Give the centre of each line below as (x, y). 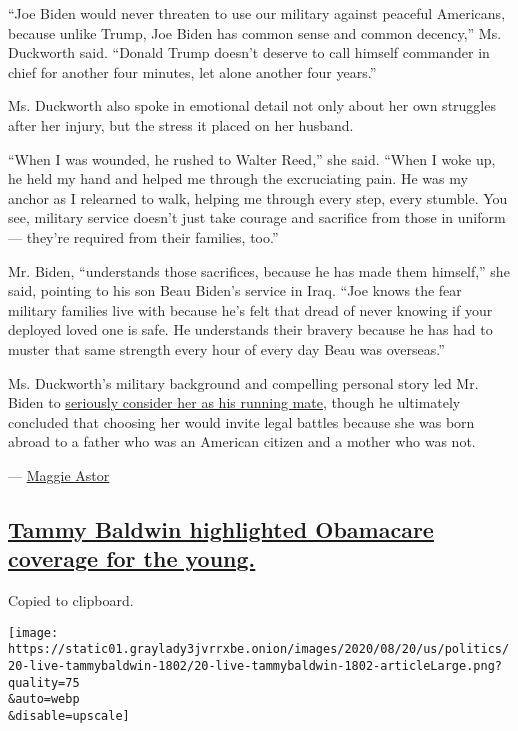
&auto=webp (44, 699)
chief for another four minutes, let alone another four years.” (192, 71)
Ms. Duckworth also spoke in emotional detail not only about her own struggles (252, 105)
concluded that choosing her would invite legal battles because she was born (241, 421)
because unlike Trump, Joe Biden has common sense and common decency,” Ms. (255, 32)
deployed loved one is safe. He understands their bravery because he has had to (250, 329)
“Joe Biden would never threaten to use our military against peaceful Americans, (257, 13)
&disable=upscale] (69, 715)
